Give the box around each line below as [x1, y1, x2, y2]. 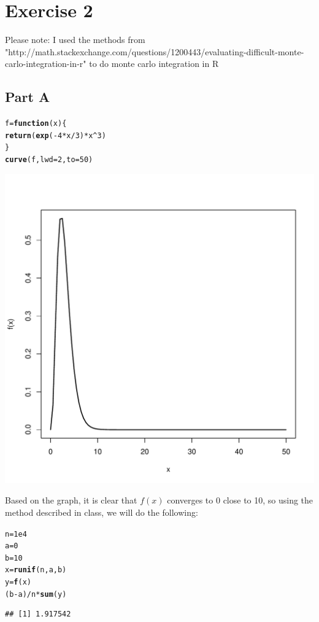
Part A [5, 87, 50, 106]
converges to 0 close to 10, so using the [167, 494, 313, 507]
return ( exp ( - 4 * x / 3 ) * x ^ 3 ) [5, 131, 106, 140]
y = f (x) [5, 578, 31, 587]
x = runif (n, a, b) [5, 566, 67, 575]
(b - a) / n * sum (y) [5, 589, 67, 599]
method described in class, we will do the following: [5, 505, 198, 518]
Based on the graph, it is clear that [5, 494, 137, 507]
